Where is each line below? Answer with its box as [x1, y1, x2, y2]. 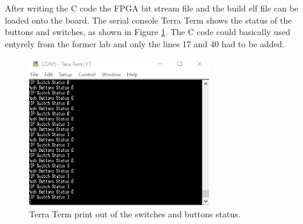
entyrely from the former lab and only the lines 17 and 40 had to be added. [5, 37, 285, 50]
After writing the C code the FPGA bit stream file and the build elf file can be [5, 2, 299, 14]
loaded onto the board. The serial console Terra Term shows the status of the [5, 13, 292, 26]
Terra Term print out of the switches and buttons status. [29, 207, 241, 220]
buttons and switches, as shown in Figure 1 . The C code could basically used [5, 25, 290, 38]
